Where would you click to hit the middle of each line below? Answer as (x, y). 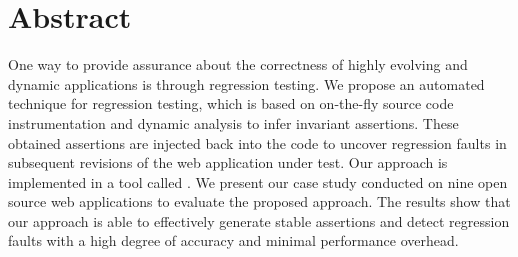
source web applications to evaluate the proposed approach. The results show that (259, 201)
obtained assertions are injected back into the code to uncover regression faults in (257, 142)
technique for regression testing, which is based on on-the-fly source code (231, 103)
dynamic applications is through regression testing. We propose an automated (246, 83)
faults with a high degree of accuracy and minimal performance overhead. (233, 240)
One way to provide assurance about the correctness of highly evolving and (238, 64)
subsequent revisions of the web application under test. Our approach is (228, 162)
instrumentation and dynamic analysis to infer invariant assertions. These (233, 122)
